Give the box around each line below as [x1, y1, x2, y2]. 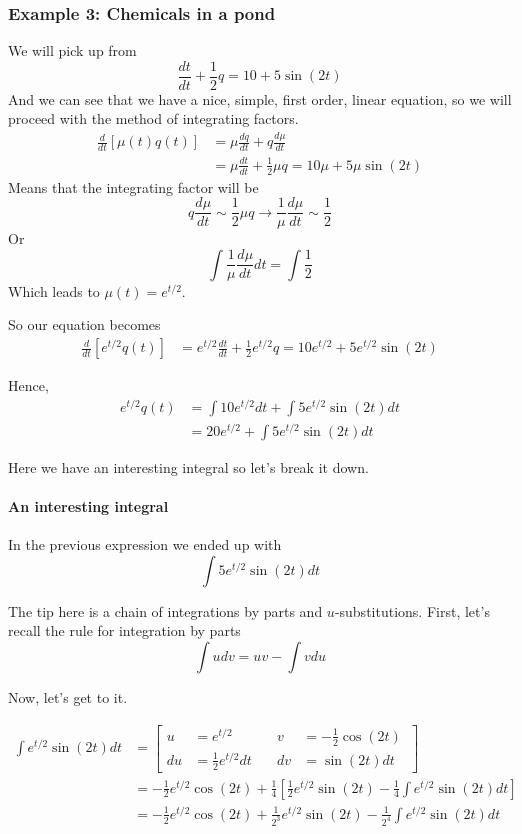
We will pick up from [8, 40, 137, 61]
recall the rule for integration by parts [8, 620, 241, 641]
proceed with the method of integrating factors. [8, 108, 299, 129]
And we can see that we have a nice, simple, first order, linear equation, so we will [8, 88, 512, 109]
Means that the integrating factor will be [8, 176, 259, 197]
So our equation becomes [8, 314, 161, 335]
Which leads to [8, 280, 100, 301]
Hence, [8, 375, 49, 396]
